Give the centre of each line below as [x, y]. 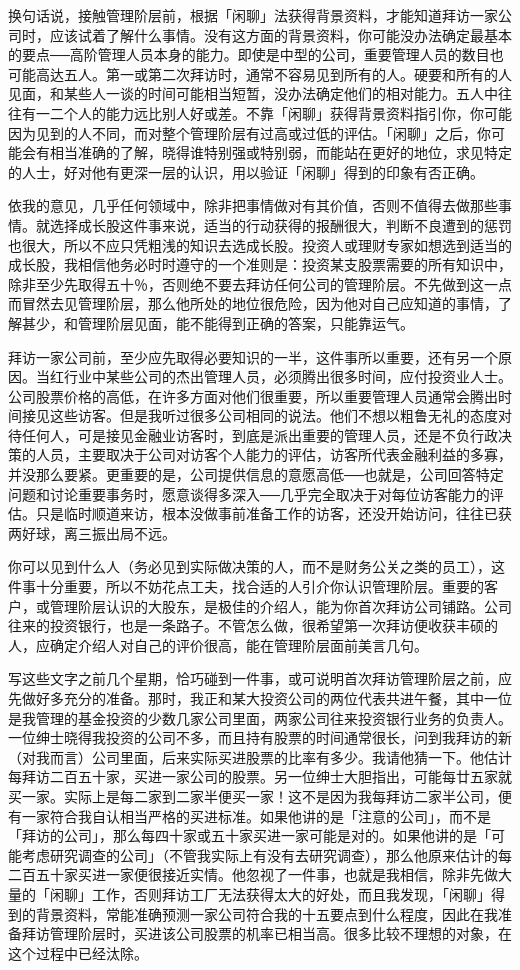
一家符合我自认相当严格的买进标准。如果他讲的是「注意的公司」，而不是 [256, 815]
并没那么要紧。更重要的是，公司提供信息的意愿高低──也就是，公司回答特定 [256, 474]
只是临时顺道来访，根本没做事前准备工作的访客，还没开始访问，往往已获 [273, 513]
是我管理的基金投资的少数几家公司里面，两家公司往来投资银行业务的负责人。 [260, 717]
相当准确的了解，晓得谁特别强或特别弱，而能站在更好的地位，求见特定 [280, 152]
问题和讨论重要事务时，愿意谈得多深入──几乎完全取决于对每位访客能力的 [249, 493]
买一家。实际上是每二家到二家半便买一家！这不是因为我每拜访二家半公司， [253, 795]
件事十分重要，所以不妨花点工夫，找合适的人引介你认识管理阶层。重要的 [246, 586]
